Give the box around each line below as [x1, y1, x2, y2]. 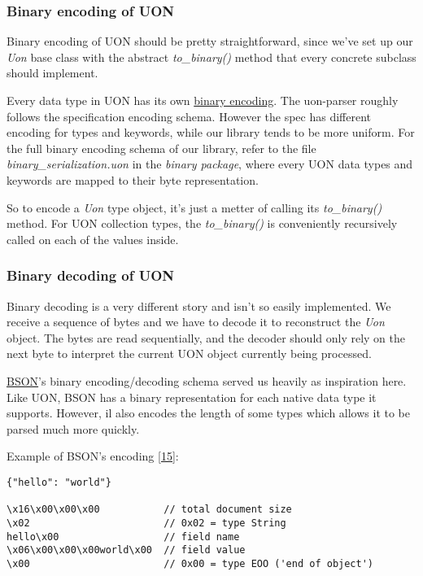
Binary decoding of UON [7, 265, 175, 286]
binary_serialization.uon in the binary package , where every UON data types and [7, 155, 413, 172]
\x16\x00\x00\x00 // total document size [7, 504, 292, 516]
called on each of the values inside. [7, 230, 179, 247]
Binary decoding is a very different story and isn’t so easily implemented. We [7, 297, 391, 314]
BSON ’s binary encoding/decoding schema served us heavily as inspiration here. [7, 372, 407, 389]
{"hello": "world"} [7, 476, 111, 488]
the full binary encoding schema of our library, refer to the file [7, 139, 316, 156]
